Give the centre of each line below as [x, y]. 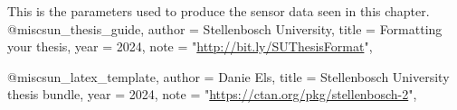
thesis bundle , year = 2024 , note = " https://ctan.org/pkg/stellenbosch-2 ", [212, 94]
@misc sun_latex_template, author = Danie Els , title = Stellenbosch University [228, 76]
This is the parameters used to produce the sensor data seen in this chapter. [219, 11]
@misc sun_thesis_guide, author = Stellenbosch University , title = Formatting [225, 28]
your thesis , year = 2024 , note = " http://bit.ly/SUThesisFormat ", [190, 46]
